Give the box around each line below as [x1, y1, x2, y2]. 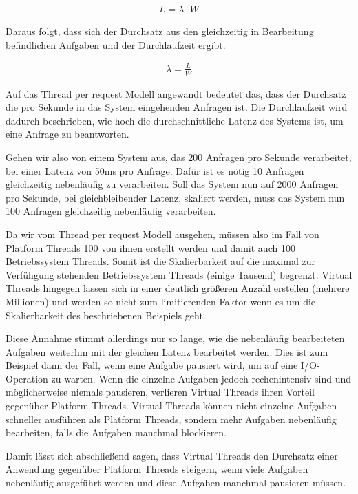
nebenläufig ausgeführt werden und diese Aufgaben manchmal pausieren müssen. [6, 475, 346, 490]
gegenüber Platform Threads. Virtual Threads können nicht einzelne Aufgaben [6, 398, 337, 413]
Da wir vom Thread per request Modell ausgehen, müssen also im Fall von [6, 226, 319, 241]
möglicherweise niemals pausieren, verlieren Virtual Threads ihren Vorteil [6, 385, 315, 399]
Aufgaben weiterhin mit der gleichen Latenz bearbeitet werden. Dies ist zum [6, 344, 328, 358]
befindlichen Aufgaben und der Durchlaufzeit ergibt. [6, 37, 226, 52]
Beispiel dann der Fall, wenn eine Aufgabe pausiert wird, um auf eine [6, 358, 298, 372]
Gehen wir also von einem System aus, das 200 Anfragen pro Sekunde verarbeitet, [6, 149, 352, 164]
